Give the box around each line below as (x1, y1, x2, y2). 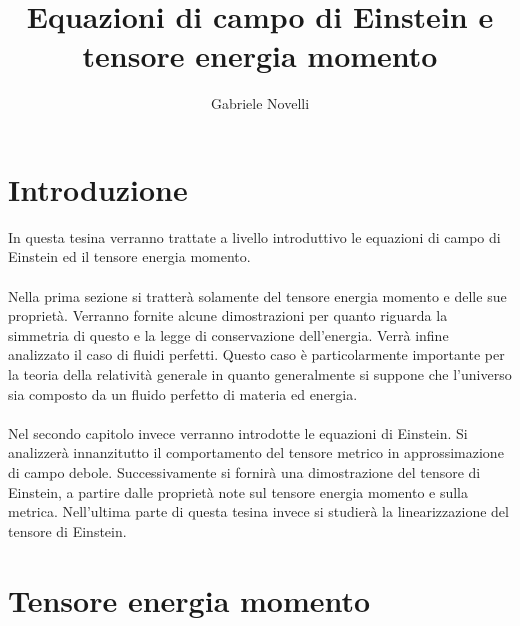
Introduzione (8, 168, 188, 209)
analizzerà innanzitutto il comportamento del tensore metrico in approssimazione (8, 442, 504, 463)
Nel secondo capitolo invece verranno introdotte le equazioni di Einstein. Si (8, 422, 468, 443)
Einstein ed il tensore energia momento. (8, 246, 251, 267)
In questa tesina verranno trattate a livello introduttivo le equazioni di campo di (8, 226, 501, 247)
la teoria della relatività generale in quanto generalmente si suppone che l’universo (8, 364, 512, 384)
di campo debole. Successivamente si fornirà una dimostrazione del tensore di (8, 461, 481, 482)
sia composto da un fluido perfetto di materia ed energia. (8, 383, 358, 404)
